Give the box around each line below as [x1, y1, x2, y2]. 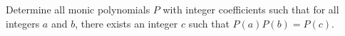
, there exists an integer [75, 16, 178, 30]
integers [6, 16, 40, 30]
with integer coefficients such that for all [163, 2, 339, 16]
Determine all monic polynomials [6, 2, 150, 16]
